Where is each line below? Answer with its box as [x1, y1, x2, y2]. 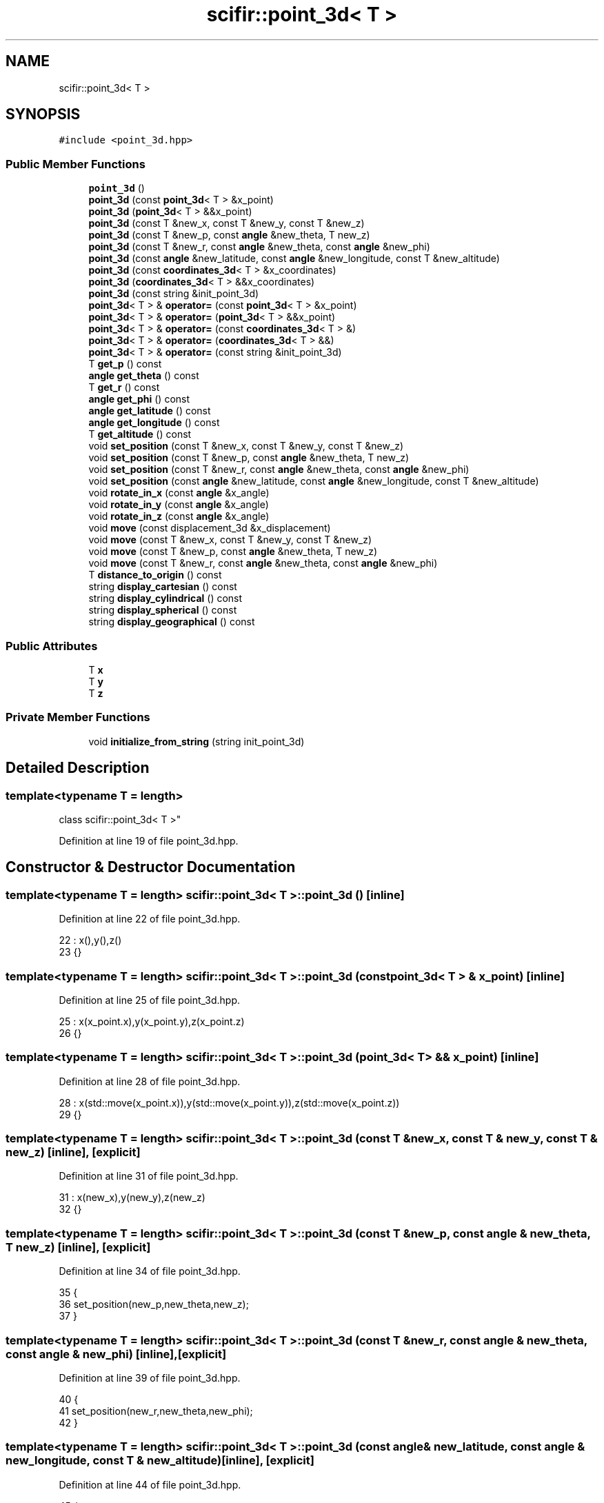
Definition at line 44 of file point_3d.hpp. [59, 1478, 241, 1491]
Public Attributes [6, 638, 98, 653]
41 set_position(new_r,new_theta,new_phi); [59, 1404, 253, 1417]
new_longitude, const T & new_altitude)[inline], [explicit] [6, 1453, 314, 1468]
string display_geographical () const [88, 616, 255, 628]
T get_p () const [88, 358, 162, 370]
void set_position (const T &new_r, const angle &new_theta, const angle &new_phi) [88, 463, 470, 476]
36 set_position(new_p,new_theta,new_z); [59, 1298, 249, 1311]
